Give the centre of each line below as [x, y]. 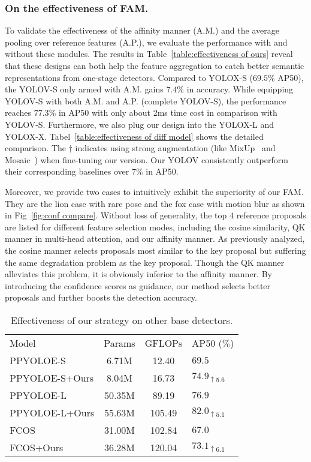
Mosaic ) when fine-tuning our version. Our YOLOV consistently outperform [147, 159]
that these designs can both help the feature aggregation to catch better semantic [155, 65]
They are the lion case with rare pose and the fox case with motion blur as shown [155, 203]
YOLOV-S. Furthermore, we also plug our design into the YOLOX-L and [140, 124]
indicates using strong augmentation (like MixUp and [175, 148]
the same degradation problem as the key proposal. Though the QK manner [145, 262]
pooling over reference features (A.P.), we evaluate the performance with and [146, 42]
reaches [18, 112]
